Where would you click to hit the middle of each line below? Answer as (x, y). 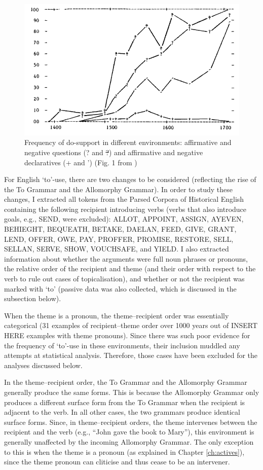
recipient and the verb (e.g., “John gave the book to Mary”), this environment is (129, 432)
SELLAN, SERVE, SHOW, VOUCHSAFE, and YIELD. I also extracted (117, 249)
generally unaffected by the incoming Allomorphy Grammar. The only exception (129, 441)
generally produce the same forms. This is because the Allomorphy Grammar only (132, 392)
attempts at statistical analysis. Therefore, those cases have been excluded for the (131, 355)
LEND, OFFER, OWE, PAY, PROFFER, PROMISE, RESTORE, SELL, (119, 239)
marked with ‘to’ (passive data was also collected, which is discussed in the (120, 288)
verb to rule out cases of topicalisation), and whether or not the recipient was (124, 279)
